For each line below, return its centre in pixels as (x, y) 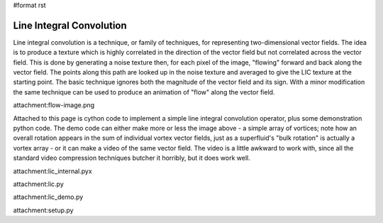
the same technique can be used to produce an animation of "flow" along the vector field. (144, 92)
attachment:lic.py (38, 184)
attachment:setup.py (43, 210)
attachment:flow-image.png (54, 105)
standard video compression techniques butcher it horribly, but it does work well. (132, 158)
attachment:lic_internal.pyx (52, 171)
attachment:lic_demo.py (48, 197)
